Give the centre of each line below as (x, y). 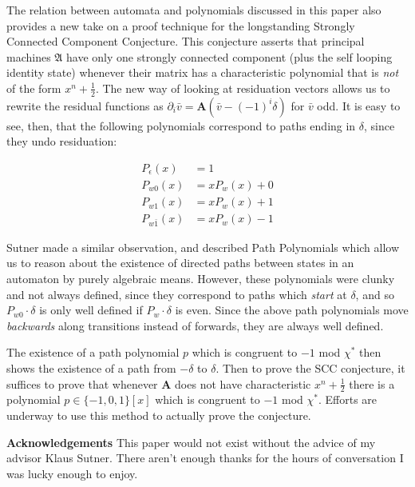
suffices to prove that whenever (82, 383)
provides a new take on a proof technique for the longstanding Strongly (181, 25)
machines (29, 56)
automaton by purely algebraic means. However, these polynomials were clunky (201, 279)
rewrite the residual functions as (85, 105)
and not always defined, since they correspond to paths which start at (177, 294)
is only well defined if (91, 310)
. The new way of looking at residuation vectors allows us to (243, 88)
